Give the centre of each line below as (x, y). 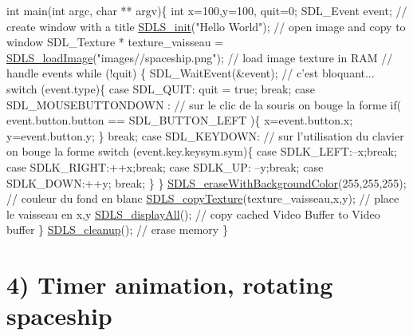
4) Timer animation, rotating (170, 285)
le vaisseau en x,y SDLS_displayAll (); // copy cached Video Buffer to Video (193, 213)
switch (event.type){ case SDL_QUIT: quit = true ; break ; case (161, 88)
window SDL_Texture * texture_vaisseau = (115, 42)
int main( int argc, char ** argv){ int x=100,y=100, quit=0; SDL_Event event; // (207, 10)
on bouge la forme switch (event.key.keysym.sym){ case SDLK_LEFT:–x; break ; (202, 151)
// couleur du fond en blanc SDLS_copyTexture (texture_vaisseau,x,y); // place (203, 198)
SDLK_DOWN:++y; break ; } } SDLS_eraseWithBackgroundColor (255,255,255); (206, 182)
